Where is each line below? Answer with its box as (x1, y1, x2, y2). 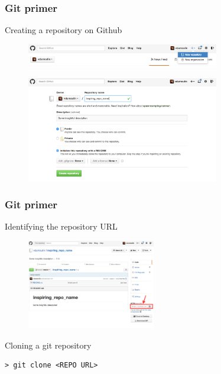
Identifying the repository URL (5, 220, 118, 233)
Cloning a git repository (5, 338, 92, 351)
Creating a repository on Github (5, 24, 122, 36)
